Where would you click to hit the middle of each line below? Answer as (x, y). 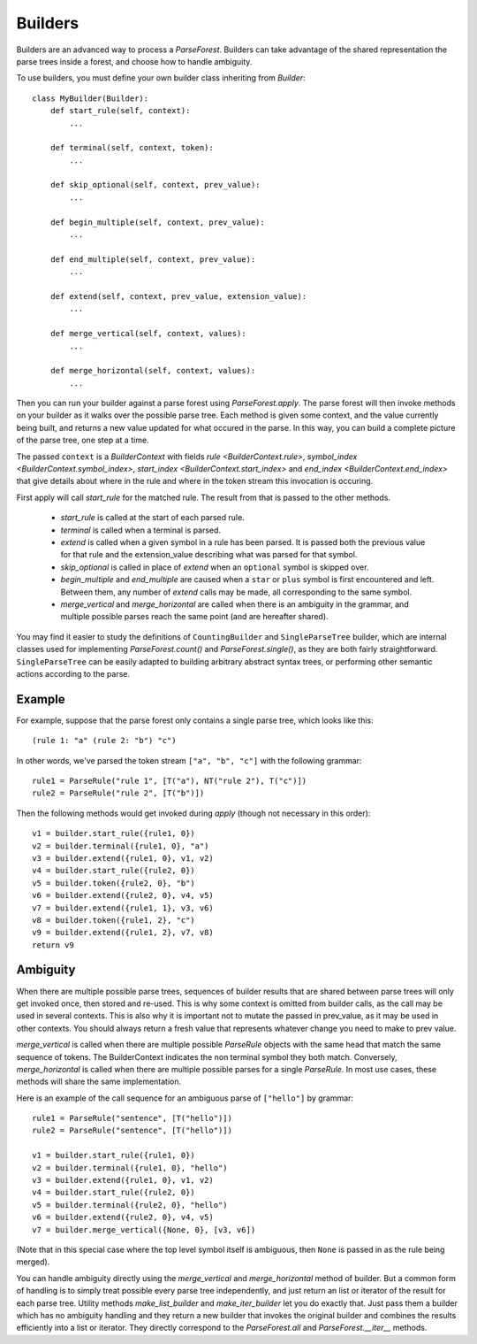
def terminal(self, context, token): (132, 148)
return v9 (53, 945)
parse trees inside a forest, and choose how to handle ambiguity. (134, 61)
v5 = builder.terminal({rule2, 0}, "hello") (130, 1205)
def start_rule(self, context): (120, 111)
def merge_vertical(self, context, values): (148, 334)
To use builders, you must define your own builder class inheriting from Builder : (161, 78)
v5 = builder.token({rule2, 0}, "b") (114, 883)
